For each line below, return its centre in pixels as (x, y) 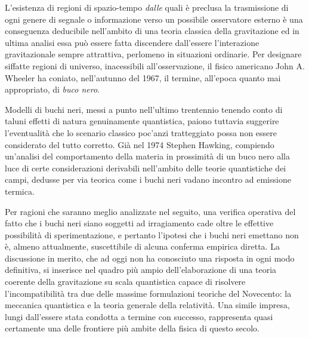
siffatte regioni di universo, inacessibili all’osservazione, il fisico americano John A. (155, 65)
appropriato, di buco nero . (52, 89)
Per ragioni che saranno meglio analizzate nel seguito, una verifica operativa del (150, 211)
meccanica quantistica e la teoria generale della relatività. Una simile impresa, (147, 305)
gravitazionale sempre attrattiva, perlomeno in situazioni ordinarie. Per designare (153, 54)
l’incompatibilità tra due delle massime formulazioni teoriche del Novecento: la (148, 293)
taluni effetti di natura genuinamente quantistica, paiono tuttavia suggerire (142, 121)
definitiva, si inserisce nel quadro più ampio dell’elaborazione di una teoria (141, 270)
